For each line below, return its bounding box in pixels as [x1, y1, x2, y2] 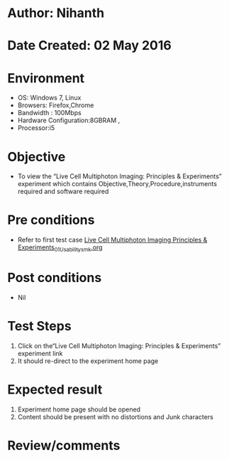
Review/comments [7, 437, 121, 453]
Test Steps [7, 318, 72, 335]
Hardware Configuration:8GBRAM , [17, 116, 121, 125]
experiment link [17, 349, 63, 357]
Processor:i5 [17, 124, 55, 132]
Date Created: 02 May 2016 [7, 38, 172, 54]
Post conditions [7, 270, 102, 286]
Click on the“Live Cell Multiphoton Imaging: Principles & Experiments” [17, 341, 221, 350]
